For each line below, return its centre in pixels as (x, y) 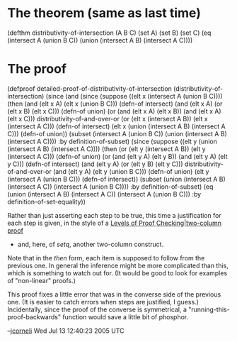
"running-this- (209, 309)
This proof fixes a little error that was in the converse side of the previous (114, 294)
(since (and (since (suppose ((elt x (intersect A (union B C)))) (134, 96)
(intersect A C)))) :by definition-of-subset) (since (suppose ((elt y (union (112, 141)
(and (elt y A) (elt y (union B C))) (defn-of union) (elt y (131, 171)
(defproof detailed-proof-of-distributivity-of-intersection (89, 88)
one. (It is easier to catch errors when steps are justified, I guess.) (103, 302)
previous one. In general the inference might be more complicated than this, (118, 265)
